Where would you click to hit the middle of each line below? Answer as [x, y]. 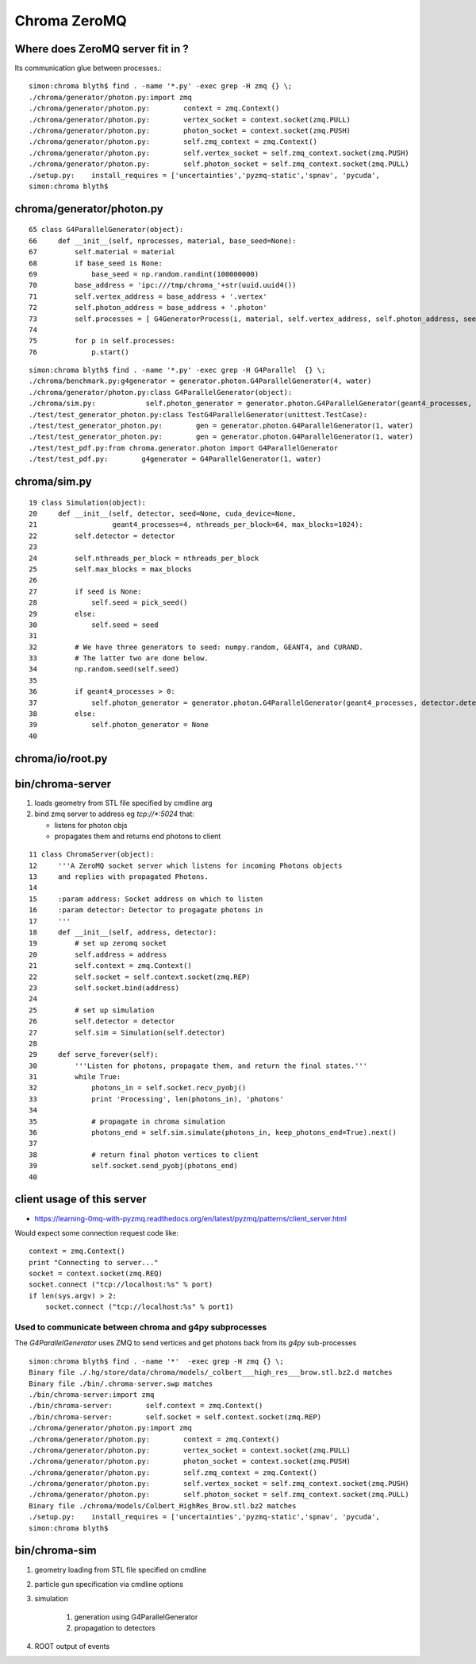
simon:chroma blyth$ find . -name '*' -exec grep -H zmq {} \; [157, 1361]
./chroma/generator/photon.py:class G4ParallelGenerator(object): [161, 392]
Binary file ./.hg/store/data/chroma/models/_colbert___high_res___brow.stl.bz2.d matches [211, 1372]
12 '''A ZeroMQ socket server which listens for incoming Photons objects [186, 865]
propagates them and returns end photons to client [138, 836]
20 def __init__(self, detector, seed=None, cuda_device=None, [163, 513]
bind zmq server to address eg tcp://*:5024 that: [114, 814]
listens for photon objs [91, 825]
